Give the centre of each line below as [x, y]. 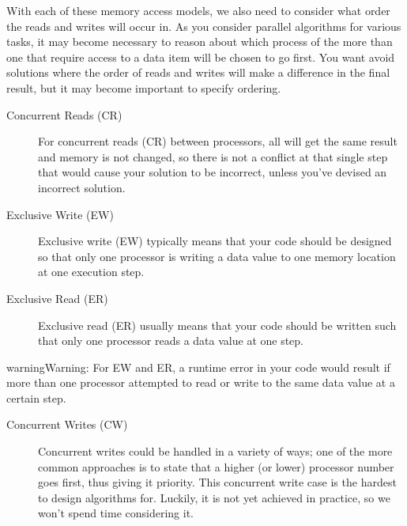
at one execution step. [91, 272]
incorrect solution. [82, 187]
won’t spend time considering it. [116, 513]
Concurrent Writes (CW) [67, 424]
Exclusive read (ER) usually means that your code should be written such [217, 325]
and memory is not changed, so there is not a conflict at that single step [213, 156]
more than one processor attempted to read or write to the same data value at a [201, 382]
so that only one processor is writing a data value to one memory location [217, 256]
